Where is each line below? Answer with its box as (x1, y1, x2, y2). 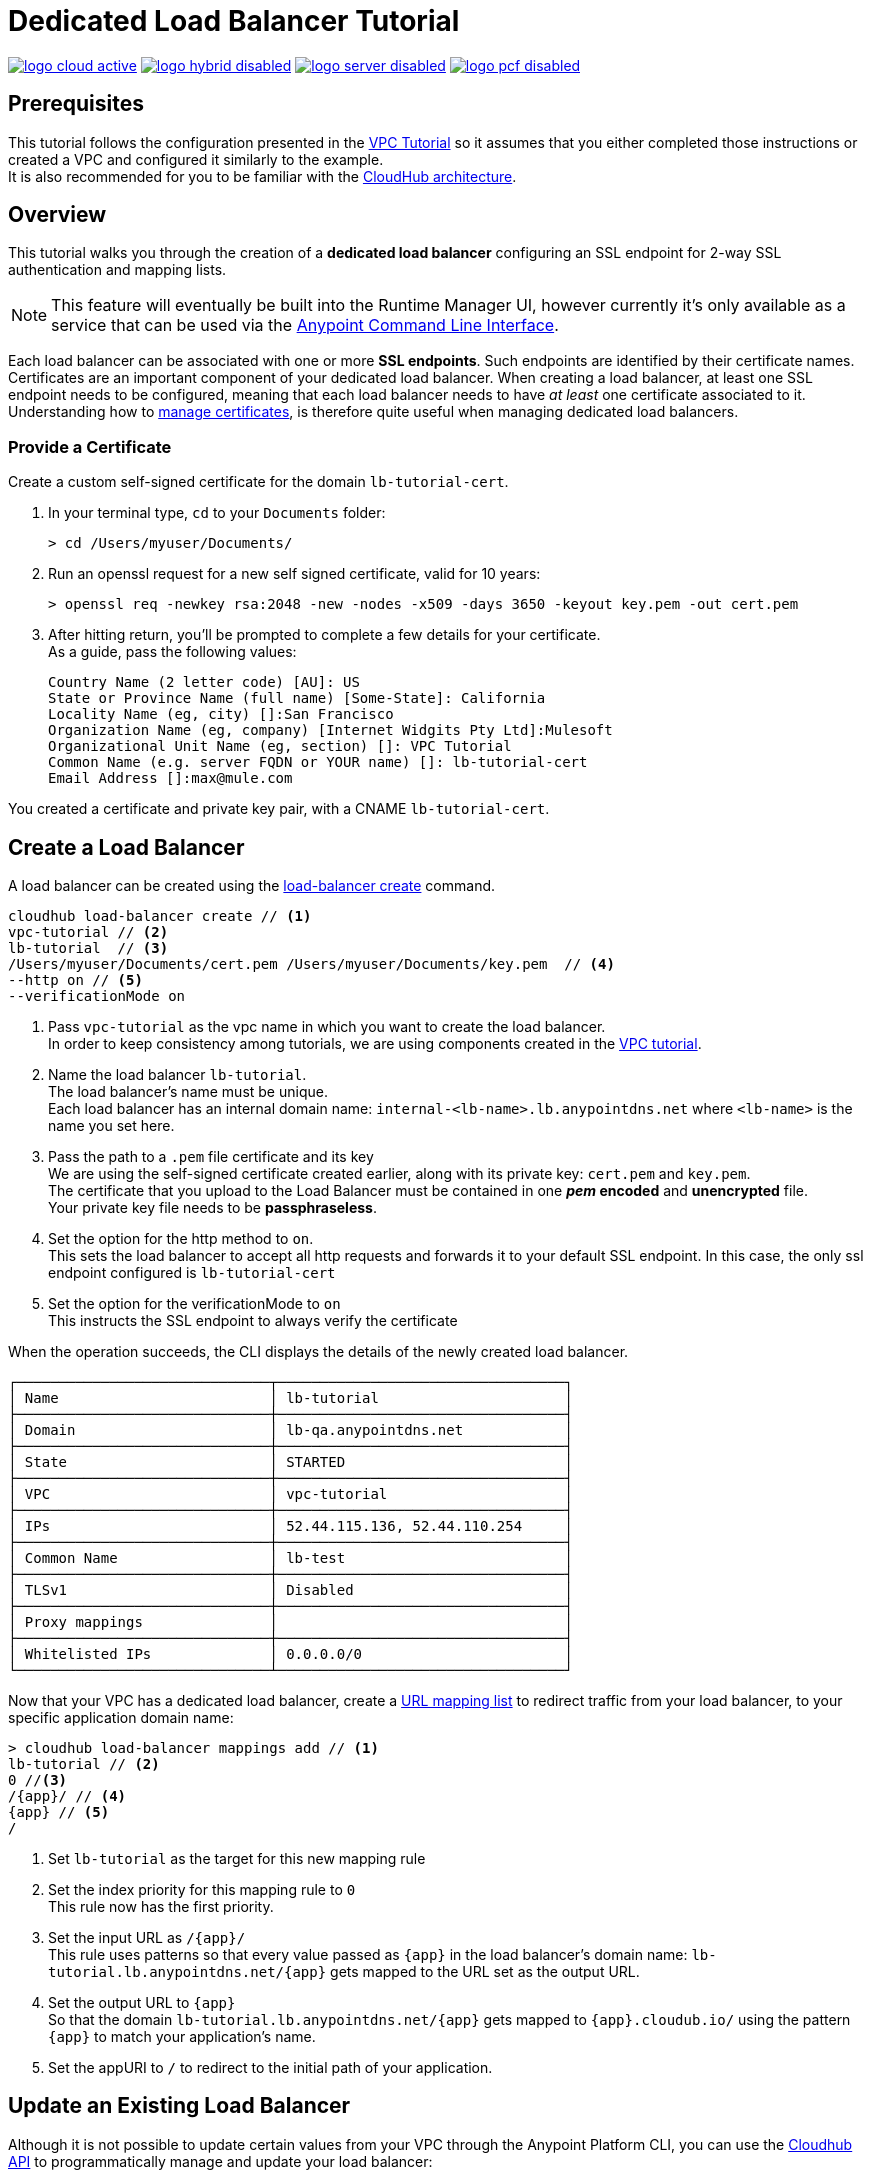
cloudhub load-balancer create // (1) (8, 908, 312, 925)
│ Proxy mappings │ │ (8, 1614, 573, 1631)
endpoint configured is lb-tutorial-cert (48, 1264, 336, 1282)
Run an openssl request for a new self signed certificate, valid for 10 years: (48, 565, 541, 583)
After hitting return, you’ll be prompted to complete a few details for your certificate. (48, 626, 601, 644)
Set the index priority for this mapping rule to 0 (48, 1881, 356, 1899)
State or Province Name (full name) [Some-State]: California (48, 690, 546, 707)
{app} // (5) (8, 1804, 110, 1821)
